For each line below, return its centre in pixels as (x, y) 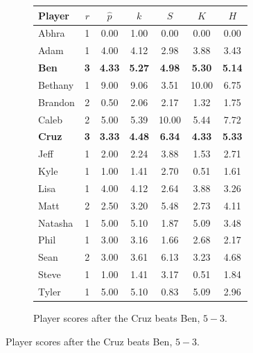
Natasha (56, 222)
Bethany (56, 84)
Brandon (56, 102)
